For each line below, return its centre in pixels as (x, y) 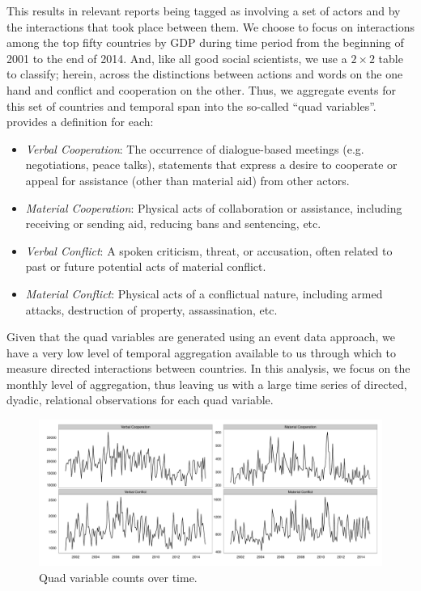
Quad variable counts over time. (118, 578)
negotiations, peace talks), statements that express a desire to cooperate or (211, 165)
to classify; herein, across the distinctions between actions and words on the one (205, 74)
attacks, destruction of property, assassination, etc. (151, 309)
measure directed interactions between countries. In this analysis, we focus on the (208, 368)
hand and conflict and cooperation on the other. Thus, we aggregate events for (201, 89)
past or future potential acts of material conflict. (146, 266)
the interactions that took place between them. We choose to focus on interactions (210, 26)
